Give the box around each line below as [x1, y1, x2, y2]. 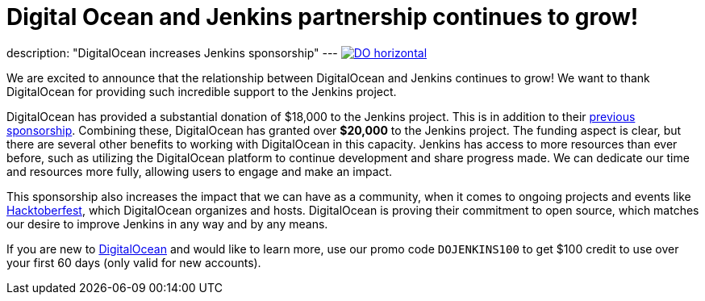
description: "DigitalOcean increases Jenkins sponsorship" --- [6, 45, 338, 60]
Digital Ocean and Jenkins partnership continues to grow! [6, 3, 639, 31]
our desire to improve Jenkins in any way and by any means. [6, 216, 328, 231]
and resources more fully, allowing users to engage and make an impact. [6, 164, 393, 178]
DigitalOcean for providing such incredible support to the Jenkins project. [6, 84, 397, 98]
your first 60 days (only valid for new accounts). [6, 255, 261, 270]
